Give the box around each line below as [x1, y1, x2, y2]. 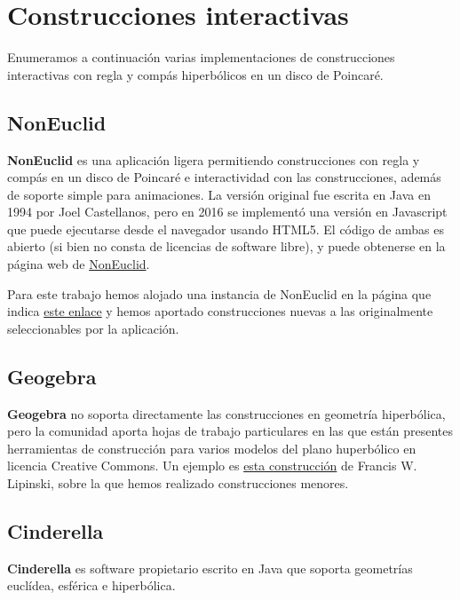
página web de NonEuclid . [7, 255, 150, 273]
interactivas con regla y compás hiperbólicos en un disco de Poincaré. [7, 65, 384, 83]
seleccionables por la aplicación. [7, 319, 179, 337]
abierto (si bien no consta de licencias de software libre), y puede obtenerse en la [7, 237, 446, 256]
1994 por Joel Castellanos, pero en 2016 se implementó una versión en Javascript [7, 202, 448, 221]
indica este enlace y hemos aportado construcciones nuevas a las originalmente [7, 302, 433, 320]
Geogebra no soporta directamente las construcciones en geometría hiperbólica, [7, 404, 446, 422]
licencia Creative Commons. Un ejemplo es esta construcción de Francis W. [7, 456, 417, 475]
